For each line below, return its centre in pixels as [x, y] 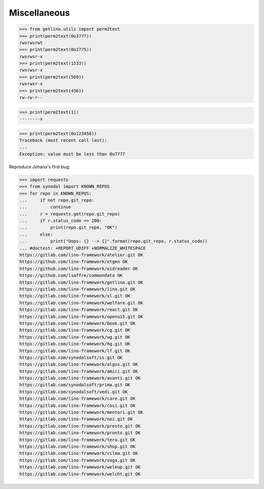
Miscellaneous [40, 13]
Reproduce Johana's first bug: [40, 167]
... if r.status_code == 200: [61, 221]
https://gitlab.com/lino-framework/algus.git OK [79, 365]
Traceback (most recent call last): [63, 140]
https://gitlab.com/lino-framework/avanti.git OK [80, 378]
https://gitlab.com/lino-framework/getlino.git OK [81, 282]
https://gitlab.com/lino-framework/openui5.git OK [81, 316]
